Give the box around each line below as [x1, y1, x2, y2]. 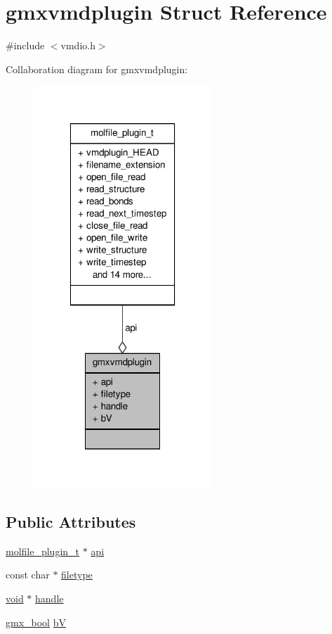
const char [6, 567, 50, 582]
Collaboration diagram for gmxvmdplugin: [6, 61, 188, 76]
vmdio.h [60, 38, 95, 53]
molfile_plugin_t [6, 543, 80, 558]
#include [6, 38, 45, 53]
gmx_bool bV [6, 614, 66, 629]
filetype [61, 567, 93, 582]
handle [35, 590, 64, 605]
